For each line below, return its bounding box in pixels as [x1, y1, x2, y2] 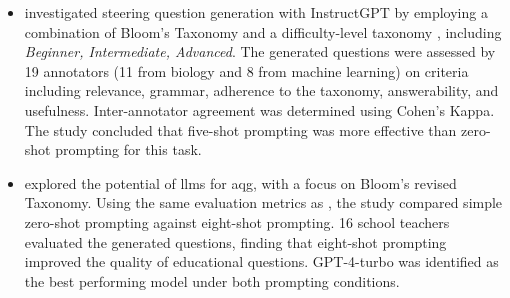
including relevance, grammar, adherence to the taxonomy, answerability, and [24, 80, 499, 101]
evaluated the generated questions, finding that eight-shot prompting [24, 231, 447, 252]
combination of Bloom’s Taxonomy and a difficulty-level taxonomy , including [24, 21, 502, 42]
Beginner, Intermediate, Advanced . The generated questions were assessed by [24, 41, 496, 62]
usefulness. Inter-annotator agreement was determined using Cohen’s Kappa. [24, 99, 495, 120]
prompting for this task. [55, 139, 202, 160]
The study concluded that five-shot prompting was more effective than [24, 119, 457, 140]
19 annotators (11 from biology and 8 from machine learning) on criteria [24, 60, 469, 81]
